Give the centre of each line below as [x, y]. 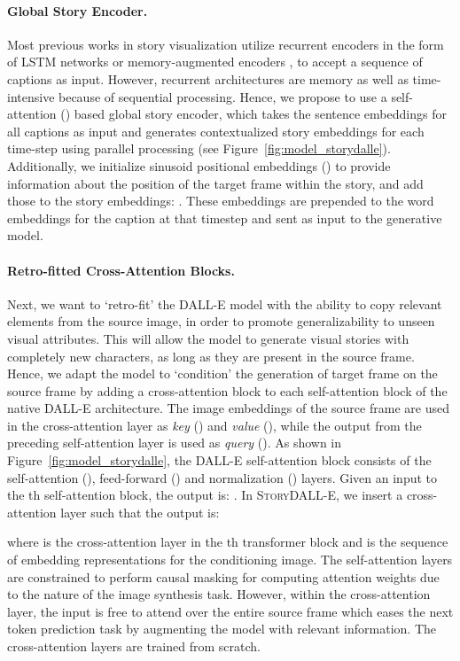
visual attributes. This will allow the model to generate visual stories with [208, 338]
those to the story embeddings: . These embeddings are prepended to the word [221, 201]
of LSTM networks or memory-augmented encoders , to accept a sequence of [215, 62]
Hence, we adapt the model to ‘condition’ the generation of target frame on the [222, 373]
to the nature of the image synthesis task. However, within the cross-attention [219, 594]
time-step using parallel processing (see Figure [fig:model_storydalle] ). [199, 148]
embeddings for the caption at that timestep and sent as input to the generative [225, 218]
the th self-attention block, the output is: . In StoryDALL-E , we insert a [205, 495]
